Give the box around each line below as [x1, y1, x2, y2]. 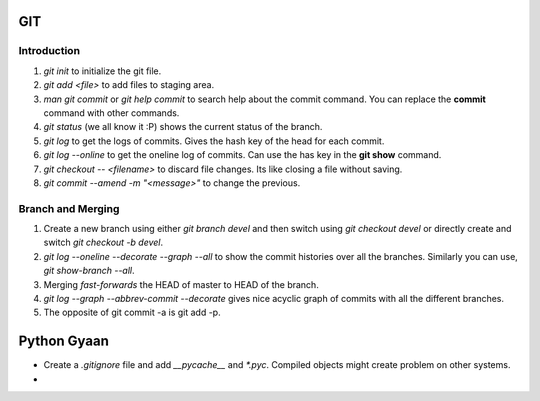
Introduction [18, 44, 80, 58]
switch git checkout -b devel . [43, 236, 164, 249]
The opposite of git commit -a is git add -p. [43, 306, 221, 319]
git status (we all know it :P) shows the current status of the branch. [43, 121, 323, 133]
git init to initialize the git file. [43, 65, 162, 77]
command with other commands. [43, 106, 180, 119]
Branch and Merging [18, 201, 120, 215]
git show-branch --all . [43, 265, 135, 277]
